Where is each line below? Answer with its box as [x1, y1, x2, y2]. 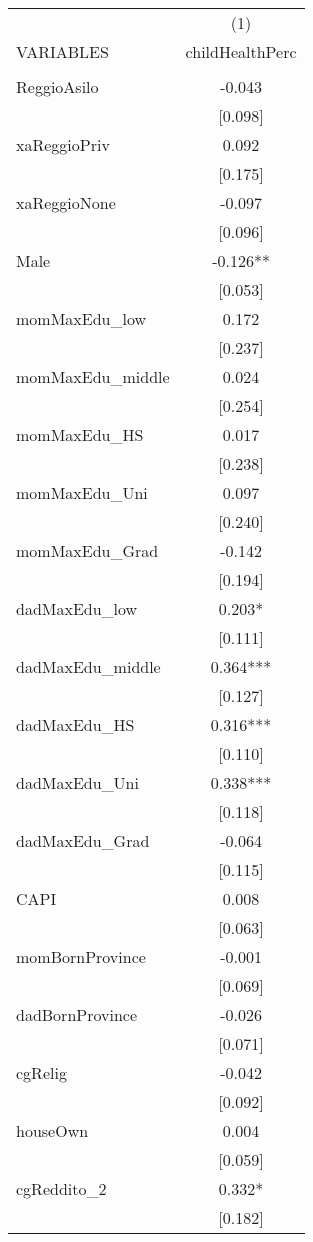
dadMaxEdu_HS [16, 713, 135, 736]
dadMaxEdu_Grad [16, 829, 150, 852]
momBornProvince [16, 945, 146, 968]
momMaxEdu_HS [16, 423, 144, 446]
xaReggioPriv [16, 133, 110, 156]
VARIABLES [16, 40, 109, 63]
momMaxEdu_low [16, 307, 147, 330]
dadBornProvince [16, 1003, 138, 1026]
